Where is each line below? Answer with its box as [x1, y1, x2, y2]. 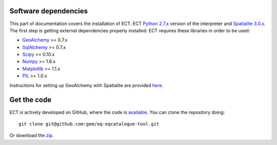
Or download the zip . [9, 132, 54, 138]
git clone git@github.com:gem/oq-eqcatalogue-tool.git [18, 121, 160, 127]
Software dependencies [9, 7, 88, 15]
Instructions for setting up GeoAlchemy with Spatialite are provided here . [9, 82, 164, 88]
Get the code [9, 95, 52, 105]
